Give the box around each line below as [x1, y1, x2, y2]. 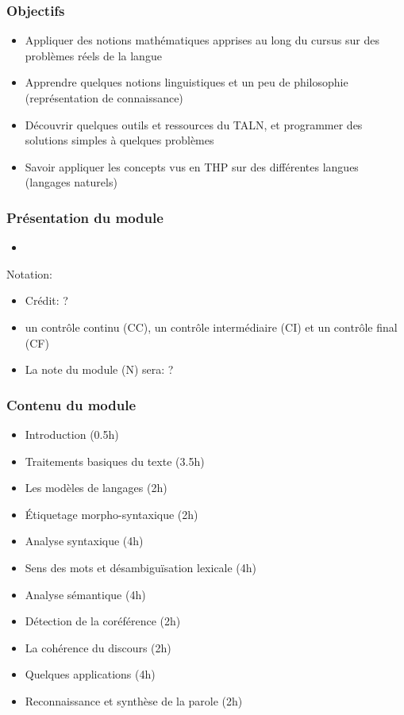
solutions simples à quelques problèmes [25, 132, 214, 148]
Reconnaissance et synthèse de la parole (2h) [25, 692, 243, 709]
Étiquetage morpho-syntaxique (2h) [25, 505, 198, 522]
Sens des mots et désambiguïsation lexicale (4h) [25, 559, 257, 575]
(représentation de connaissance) [25, 90, 183, 106]
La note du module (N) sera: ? [25, 361, 174, 378]
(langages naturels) [25, 174, 117, 190]
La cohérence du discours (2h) [25, 639, 171, 655]
